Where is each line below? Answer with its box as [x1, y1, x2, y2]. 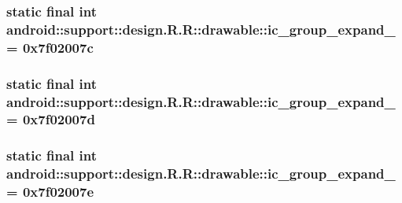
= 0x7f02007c [6, 37, 94, 57]
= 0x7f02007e [6, 182, 94, 201]
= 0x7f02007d [6, 109, 95, 129]
